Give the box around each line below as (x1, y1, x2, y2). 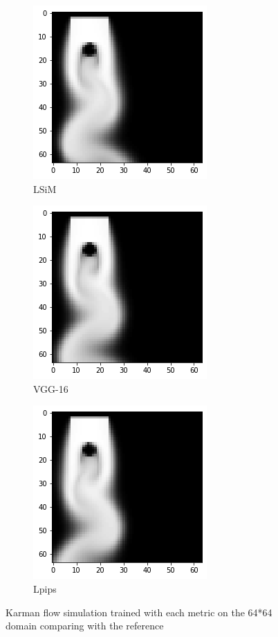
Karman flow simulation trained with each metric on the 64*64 (6, 604, 272, 619)
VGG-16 (33, 381, 68, 396)
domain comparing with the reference (6, 618, 164, 633)
